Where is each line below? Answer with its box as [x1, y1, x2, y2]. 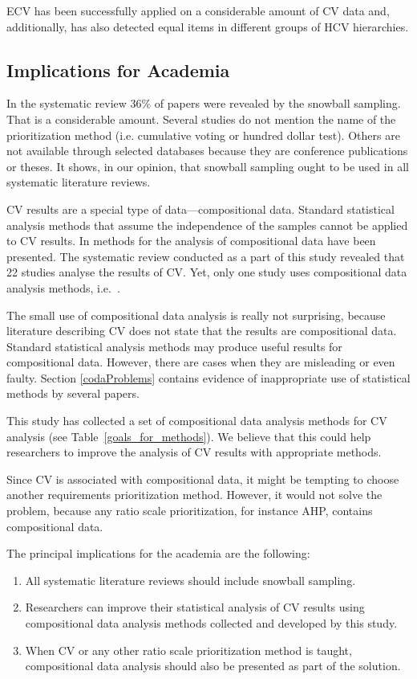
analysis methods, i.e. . [6, 279, 120, 296]
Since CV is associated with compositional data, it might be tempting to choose [6, 470, 399, 487]
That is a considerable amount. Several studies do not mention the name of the [6, 110, 396, 127]
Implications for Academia [6, 57, 230, 82]
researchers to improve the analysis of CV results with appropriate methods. [6, 444, 382, 460]
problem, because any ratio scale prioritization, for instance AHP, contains [6, 502, 373, 519]
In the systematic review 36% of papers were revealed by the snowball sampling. [6, 95, 401, 112]
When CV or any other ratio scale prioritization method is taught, [25, 641, 352, 658]
